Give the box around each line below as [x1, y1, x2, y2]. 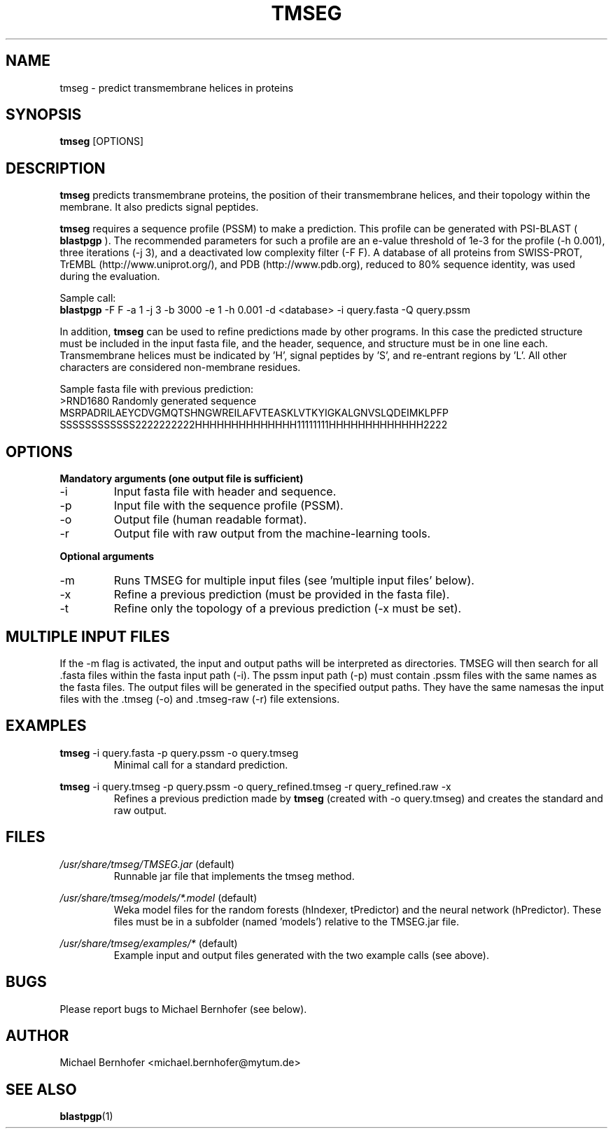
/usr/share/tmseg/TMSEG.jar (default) [59, 857, 235, 870]
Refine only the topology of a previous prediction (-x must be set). [113, 601, 462, 616]
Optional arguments [59, 550, 155, 563]
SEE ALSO [6, 1080, 77, 1098]
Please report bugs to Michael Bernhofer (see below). [59, 1002, 307, 1015]
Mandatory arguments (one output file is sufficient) [59, 472, 304, 485]
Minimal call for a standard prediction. [113, 758, 288, 771]
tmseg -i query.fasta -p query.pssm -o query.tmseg [59, 746, 299, 759]
